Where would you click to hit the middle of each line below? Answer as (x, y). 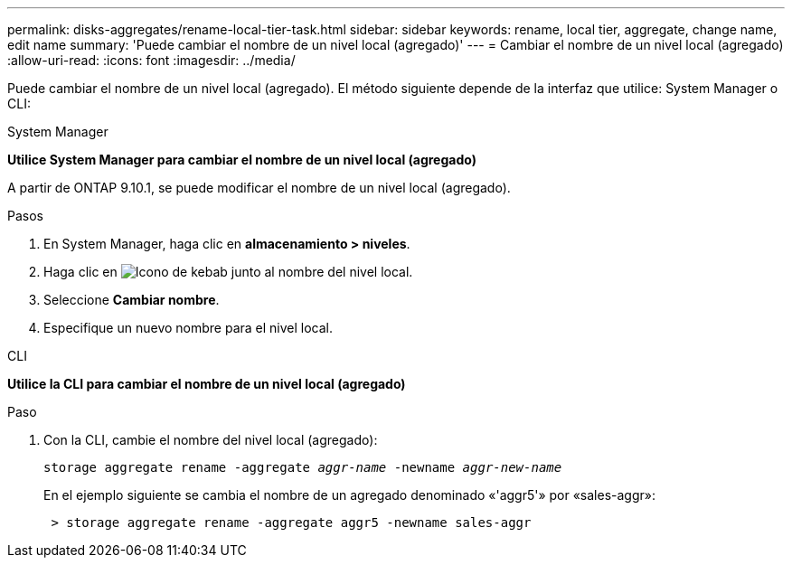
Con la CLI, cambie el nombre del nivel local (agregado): (211, 440)
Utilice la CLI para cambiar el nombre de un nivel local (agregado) (207, 384)
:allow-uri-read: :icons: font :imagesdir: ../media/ (151, 60)
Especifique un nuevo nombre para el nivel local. (189, 328)
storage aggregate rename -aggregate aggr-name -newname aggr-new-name (303, 467)
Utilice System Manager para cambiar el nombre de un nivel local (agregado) (242, 160)
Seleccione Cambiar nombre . (132, 300)
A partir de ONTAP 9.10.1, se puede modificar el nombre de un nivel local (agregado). (259, 188)
